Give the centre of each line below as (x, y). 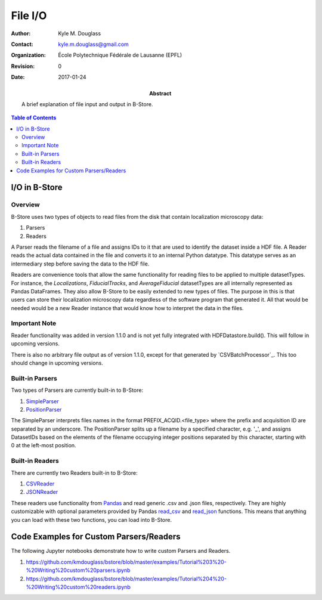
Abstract (160, 93)
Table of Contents (34, 118)
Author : (21, 33)
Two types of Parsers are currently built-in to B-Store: (77, 390)
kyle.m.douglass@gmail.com (94, 44)
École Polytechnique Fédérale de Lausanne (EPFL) (120, 55)
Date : (18, 77)
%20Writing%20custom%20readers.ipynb (78, 587)
